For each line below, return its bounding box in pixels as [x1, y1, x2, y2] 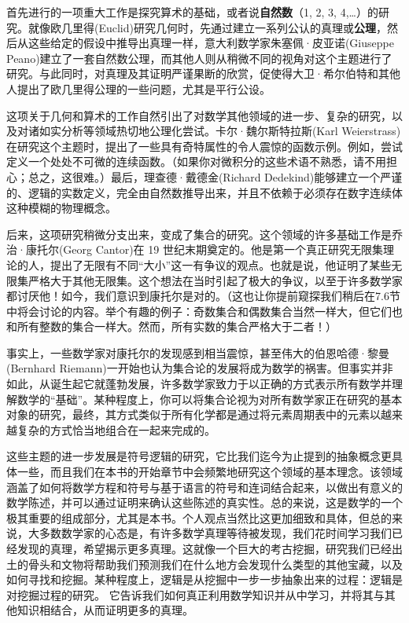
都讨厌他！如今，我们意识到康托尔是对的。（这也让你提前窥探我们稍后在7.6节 [6, 288, 400, 304]
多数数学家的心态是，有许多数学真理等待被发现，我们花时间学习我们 [39, 525, 392, 541]
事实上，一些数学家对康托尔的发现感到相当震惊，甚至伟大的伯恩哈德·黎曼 [6, 344, 389, 361]
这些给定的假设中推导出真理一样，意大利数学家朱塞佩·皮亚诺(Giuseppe [28, 35, 394, 51]
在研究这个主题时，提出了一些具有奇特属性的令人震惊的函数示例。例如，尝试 [6, 137, 403, 154]
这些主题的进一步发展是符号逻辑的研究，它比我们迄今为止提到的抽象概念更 [6, 448, 392, 464]
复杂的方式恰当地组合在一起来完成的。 [17, 421, 216, 438]
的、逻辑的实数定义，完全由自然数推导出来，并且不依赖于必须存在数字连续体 [6, 184, 403, 200]
